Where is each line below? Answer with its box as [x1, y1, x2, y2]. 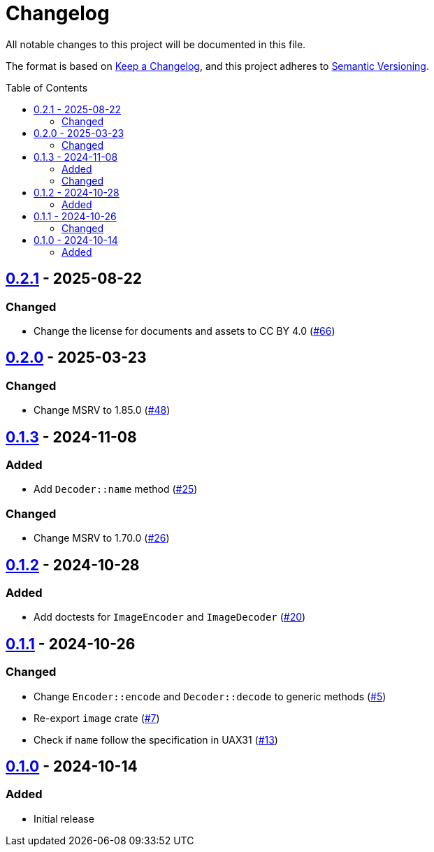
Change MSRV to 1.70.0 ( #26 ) [34, 532, 170, 544]
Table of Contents [6, 81, 88, 94]
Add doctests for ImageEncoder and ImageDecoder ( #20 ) [34, 611, 306, 623]
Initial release [34, 812, 94, 825]
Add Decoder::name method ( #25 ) [34, 483, 198, 496]
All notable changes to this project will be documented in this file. [6, 38, 306, 50]
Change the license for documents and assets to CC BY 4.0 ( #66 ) [34, 324, 335, 337]
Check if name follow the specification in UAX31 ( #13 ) [34, 733, 278, 746]
